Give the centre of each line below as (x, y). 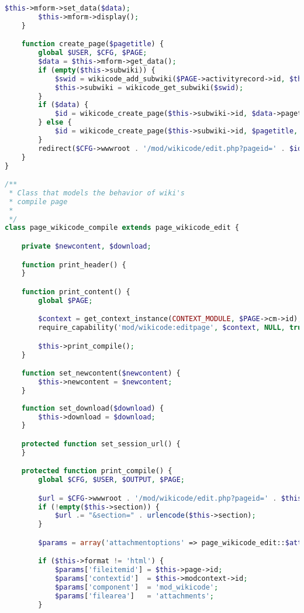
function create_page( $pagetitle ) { (93, 44)
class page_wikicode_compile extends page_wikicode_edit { (122, 228)
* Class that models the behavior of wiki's (97, 193)
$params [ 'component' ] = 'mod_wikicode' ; (137, 588)
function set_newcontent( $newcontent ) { (101, 373)
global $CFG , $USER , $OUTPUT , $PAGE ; (111, 480)
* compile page (38, 202)
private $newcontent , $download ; (86, 246)
